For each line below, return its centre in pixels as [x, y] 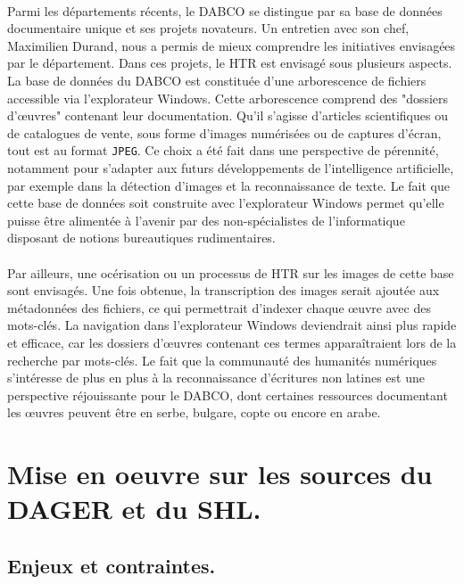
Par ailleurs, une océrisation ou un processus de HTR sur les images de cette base [231, 272]
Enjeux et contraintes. [112, 565]
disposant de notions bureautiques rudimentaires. [141, 238]
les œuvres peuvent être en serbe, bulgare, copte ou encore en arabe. [194, 412]
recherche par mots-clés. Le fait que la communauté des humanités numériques [222, 360]
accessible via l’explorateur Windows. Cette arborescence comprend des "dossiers [228, 98]
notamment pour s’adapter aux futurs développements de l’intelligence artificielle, [231, 168]
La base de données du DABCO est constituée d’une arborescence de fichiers [217, 80]
